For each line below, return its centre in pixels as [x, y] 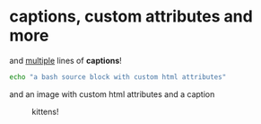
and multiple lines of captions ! [66, 60]
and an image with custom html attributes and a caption [112, 94]
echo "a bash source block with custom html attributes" [118, 77]
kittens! [45, 111]
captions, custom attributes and [131, 17]
